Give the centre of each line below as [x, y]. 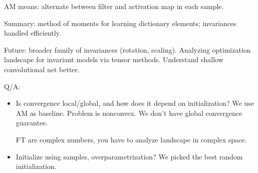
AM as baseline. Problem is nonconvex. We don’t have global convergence [129, 113]
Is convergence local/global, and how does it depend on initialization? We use [135, 103]
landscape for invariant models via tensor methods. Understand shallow [114, 59]
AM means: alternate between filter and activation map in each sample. [114, 6]
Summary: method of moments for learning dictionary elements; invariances [120, 23]
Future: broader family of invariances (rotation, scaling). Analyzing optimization [127, 49]
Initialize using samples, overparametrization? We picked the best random [129, 156]
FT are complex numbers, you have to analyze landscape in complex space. [131, 139]
